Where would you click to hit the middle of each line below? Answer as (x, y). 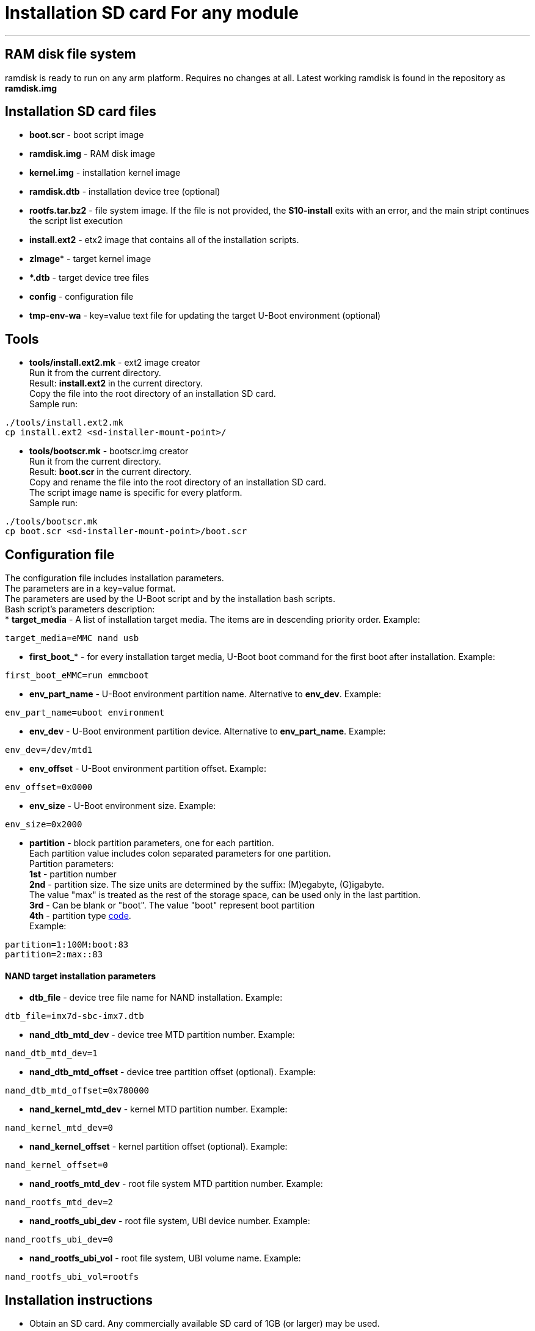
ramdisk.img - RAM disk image (92, 154)
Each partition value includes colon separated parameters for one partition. (180, 854)
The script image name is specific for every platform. (136, 493)
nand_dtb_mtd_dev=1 (51, 1054)
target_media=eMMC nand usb (72, 638)
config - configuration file (82, 297)
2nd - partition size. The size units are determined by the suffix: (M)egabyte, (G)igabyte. (207, 885)
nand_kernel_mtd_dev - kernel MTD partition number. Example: (158, 1109)
